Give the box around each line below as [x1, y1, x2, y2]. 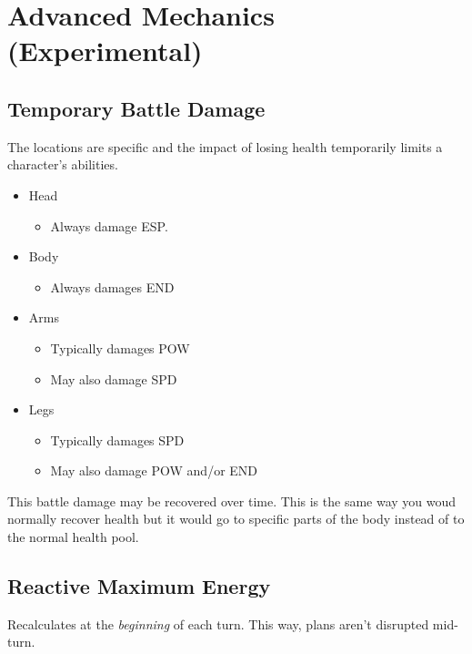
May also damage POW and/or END [50, 461, 258, 480]
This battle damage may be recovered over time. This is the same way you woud [7, 491, 457, 510]
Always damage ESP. [50, 216, 168, 235]
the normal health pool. [7, 527, 139, 547]
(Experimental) [7, 32, 203, 69]
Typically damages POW [50, 338, 190, 357]
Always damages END [50, 277, 175, 296]
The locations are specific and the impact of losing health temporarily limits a [7, 137, 443, 156]
